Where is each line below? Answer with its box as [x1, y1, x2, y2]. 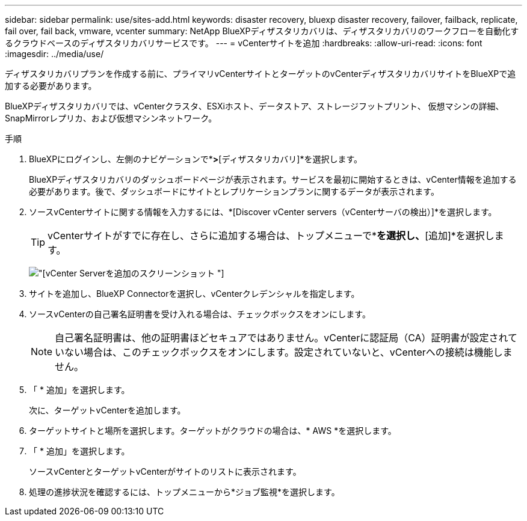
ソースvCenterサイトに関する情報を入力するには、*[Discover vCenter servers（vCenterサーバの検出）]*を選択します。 [29, 207, 497, 217]
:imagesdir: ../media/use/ [5, 49, 104, 59]
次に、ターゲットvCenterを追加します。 [29, 405, 186, 415]
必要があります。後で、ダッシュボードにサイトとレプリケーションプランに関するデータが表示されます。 [29, 186, 439, 197]
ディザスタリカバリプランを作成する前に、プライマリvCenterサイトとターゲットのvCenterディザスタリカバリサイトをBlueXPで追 [5, 69, 516, 79]
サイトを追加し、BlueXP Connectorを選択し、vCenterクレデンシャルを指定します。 [29, 288, 360, 299]
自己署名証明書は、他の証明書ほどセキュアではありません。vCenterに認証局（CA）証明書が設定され [55, 332, 508, 344]
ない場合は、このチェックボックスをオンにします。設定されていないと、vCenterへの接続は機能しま [64, 346, 513, 358]
